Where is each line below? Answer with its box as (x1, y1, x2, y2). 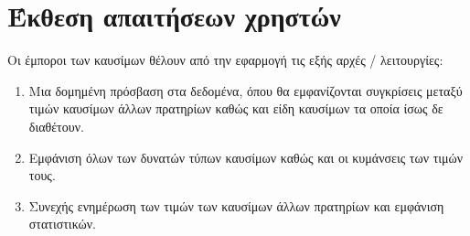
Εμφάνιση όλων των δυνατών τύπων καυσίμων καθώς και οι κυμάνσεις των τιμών (28, 147, 464, 166)
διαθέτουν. (28, 116, 84, 135)
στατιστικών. (28, 214, 97, 233)
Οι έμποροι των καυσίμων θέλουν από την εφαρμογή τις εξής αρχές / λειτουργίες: (7, 50, 443, 70)
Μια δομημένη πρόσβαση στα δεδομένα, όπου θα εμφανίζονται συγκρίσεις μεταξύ (28, 80, 463, 100)
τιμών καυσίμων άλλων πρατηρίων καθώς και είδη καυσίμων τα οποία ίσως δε (28, 99, 443, 118)
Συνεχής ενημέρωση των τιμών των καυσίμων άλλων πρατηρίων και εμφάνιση (28, 196, 444, 215)
